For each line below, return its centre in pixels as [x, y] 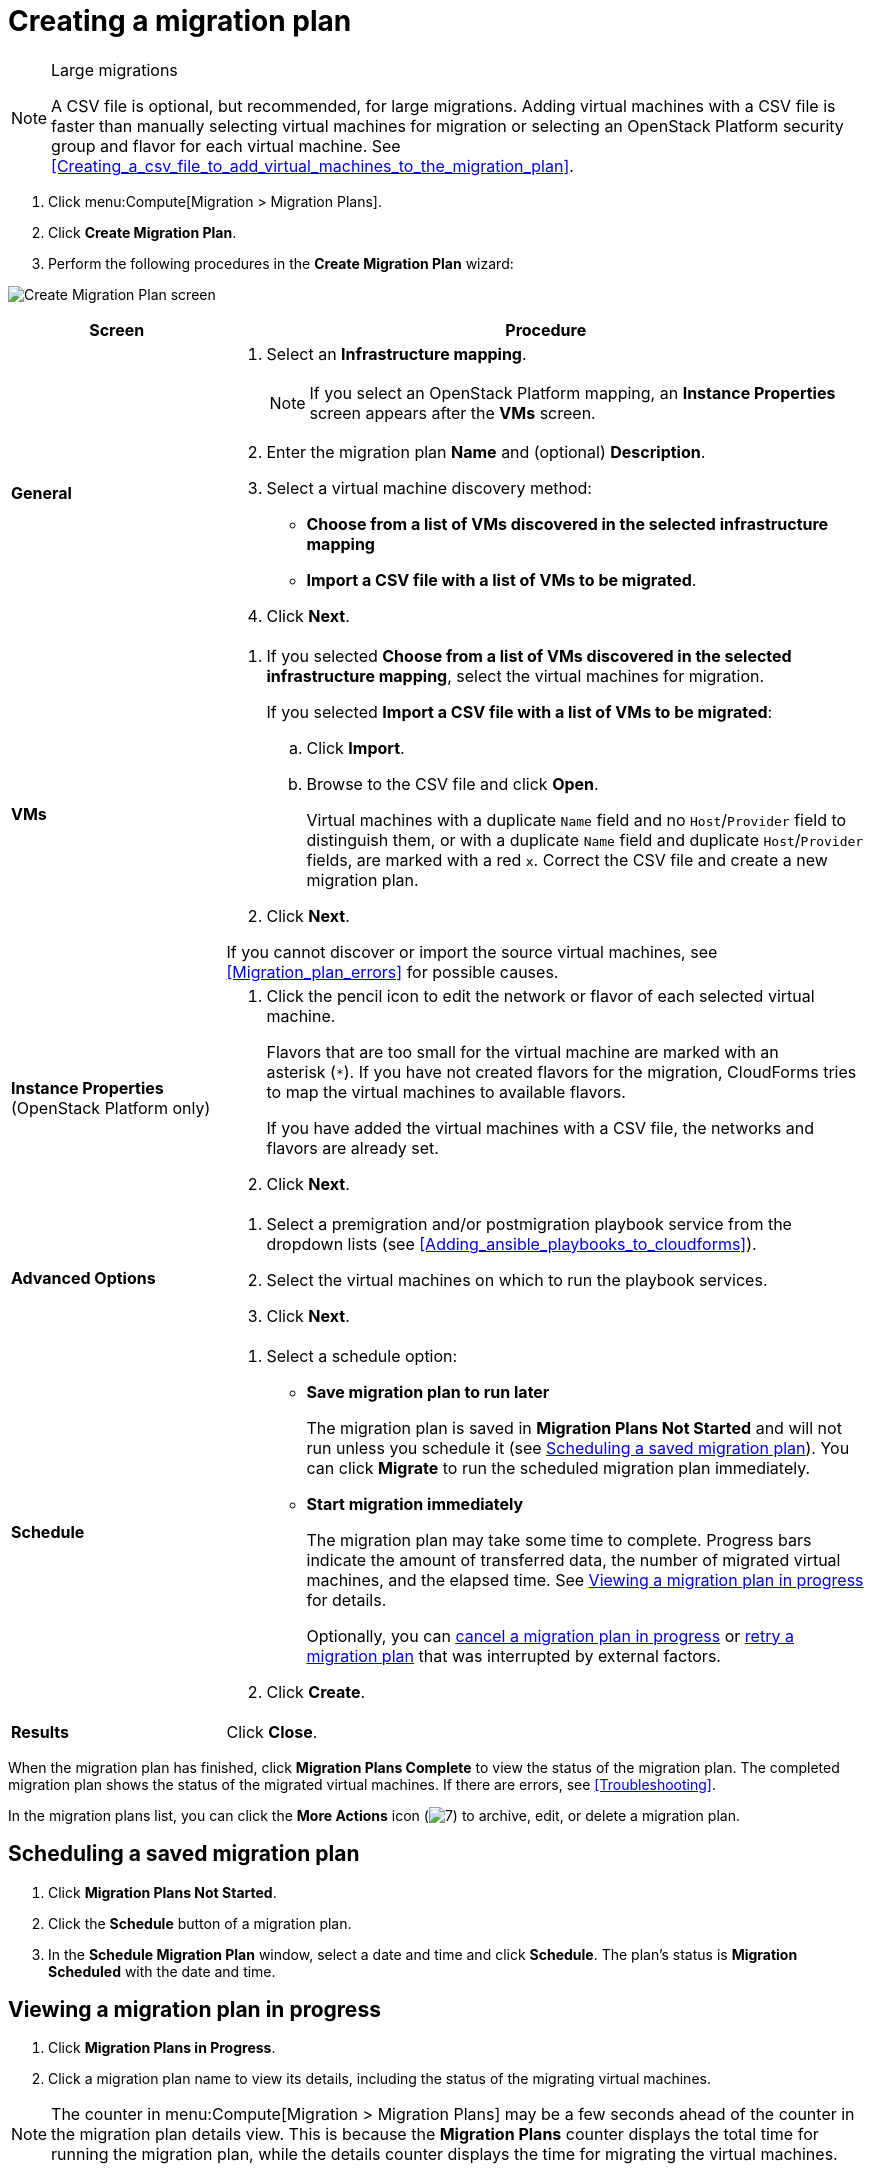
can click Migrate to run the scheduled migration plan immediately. [558, 1467]
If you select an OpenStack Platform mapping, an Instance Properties [572, 392]
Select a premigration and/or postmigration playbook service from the [529, 1223]
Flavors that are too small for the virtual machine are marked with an [522, 1051]
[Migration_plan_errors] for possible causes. [392, 971]
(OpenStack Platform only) [111, 1107]
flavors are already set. [352, 1147]
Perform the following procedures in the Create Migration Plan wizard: [281, 263]
